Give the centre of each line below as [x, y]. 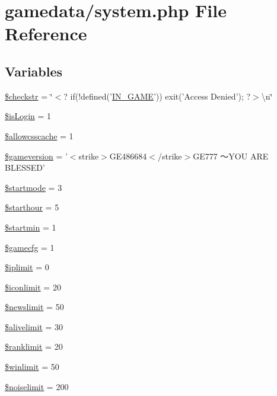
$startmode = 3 [34, 187]
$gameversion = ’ [36, 156]
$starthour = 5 [32, 207]
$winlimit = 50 [32, 367]
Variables [34, 71]
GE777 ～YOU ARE [231, 156]
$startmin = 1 [31, 227]
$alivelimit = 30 [34, 326]
